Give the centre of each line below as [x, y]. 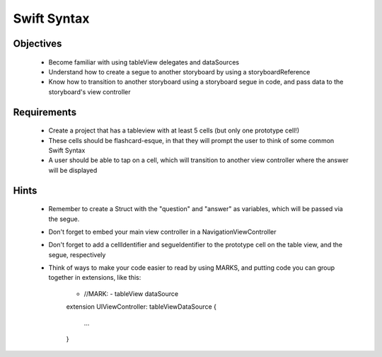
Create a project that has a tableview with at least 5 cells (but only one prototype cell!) [174, 130]
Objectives [37, 44]
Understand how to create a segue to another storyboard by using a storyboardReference [179, 72]
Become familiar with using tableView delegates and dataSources [144, 62]
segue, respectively [77, 254]
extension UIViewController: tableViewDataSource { [141, 307]
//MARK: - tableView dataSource [131, 293]
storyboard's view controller [89, 91]
